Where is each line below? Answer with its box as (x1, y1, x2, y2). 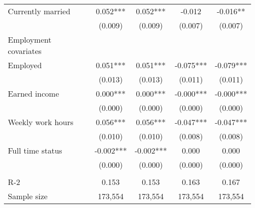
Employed (8, 59, 42, 71)
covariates (8, 45, 42, 56)
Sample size (8, 190, 48, 202)
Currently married (8, 5, 71, 17)
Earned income (8, 88, 59, 99)
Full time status (8, 145, 62, 156)
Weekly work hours (8, 116, 74, 128)
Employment (8, 34, 51, 45)
